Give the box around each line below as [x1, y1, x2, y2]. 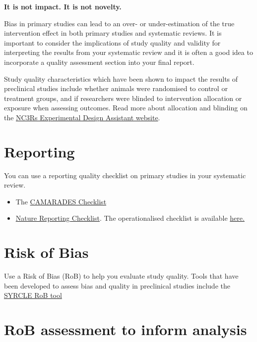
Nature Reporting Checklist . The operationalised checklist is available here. [15, 213, 245, 223]
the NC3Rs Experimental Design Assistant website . [4, 112, 160, 122]
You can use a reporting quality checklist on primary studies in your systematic [4, 170, 246, 180]
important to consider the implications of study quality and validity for [4, 37, 221, 48]
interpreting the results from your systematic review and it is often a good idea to [4, 47, 253, 57]
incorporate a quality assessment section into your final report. [4, 56, 194, 67]
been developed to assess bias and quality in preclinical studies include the [4, 280, 230, 291]
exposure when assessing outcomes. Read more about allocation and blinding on [4, 102, 248, 113]
